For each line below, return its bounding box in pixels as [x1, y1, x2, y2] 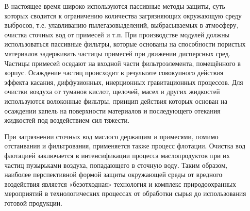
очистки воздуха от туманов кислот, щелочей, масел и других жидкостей [4, 86, 220, 97]
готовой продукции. [4, 197, 63, 208]
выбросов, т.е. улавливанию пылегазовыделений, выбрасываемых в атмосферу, [4, 20, 238, 30]
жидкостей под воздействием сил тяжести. [4, 115, 130, 125]
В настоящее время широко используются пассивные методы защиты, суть [4, 1, 225, 11]
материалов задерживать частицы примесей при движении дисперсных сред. [4, 48, 231, 58]
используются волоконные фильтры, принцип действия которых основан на [4, 96, 228, 106]
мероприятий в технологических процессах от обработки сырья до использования [4, 188, 246, 198]
